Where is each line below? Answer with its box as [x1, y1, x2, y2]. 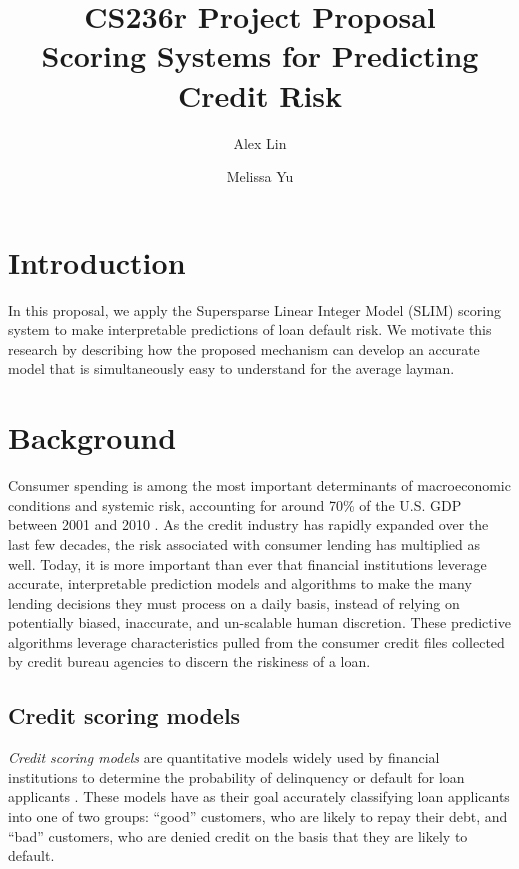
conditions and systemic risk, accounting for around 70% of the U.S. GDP [8, 494, 462, 515]
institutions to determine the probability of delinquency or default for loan [8, 766, 465, 787]
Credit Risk [177, 74, 343, 115]
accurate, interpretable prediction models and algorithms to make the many [8, 573, 472, 594]
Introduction [8, 241, 186, 282]
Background [8, 417, 177, 458]
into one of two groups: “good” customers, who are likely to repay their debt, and [8, 806, 508, 827]
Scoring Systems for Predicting [41, 35, 479, 76]
